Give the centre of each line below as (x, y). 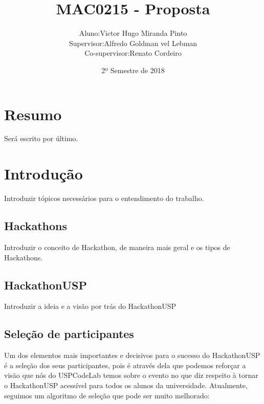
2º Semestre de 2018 (133, 70)
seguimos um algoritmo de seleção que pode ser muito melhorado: (107, 395)
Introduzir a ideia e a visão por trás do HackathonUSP (90, 306)
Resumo (33, 114)
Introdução (43, 174)
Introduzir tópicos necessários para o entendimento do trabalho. (104, 198)
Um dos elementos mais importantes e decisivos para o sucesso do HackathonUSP (132, 355)
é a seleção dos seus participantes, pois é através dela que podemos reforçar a (125, 365)
